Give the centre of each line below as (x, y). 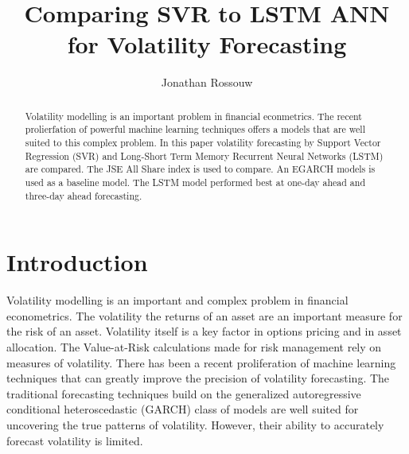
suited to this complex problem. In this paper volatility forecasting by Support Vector (203, 143)
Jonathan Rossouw (207, 82)
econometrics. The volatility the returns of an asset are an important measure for (204, 315)
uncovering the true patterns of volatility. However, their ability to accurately (195, 424)
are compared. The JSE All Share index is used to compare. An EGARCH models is (200, 169)
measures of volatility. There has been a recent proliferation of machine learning (201, 362)
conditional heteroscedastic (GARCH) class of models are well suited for (183, 409)
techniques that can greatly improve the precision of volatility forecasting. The (198, 378)
